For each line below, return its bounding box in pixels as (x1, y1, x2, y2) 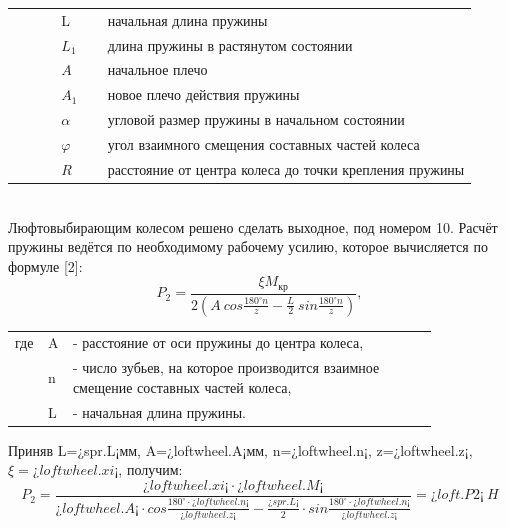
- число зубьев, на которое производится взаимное (72, 357, 380, 378)
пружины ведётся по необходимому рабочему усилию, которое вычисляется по (8, 236, 488, 257)
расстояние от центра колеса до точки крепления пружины (107, 158, 465, 179)
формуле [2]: (8, 255, 83, 276)
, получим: (118, 459, 183, 480)
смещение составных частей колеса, (72, 376, 292, 397)
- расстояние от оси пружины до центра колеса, (72, 332, 364, 353)
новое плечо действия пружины (107, 84, 300, 105)
